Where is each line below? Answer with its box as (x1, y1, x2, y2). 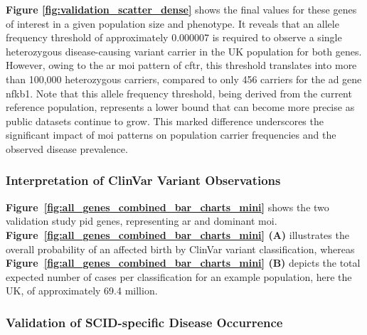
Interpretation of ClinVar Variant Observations (6, 171, 281, 189)
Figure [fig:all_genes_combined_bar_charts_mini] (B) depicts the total (6, 255, 361, 270)
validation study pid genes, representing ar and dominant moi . (6, 213, 277, 228)
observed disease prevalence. (6, 141, 128, 156)
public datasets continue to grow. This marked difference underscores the (6, 113, 324, 128)
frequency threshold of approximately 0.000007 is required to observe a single (6, 30, 342, 45)
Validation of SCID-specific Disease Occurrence (6, 313, 283, 331)
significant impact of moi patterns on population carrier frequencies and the (6, 127, 336, 142)
